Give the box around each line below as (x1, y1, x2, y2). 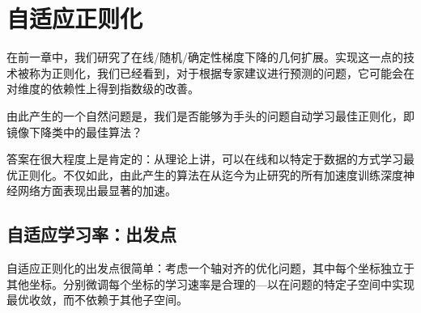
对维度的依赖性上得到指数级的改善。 (6, 80, 199, 97)
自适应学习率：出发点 (6, 222, 176, 247)
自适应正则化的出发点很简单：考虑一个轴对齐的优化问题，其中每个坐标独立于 (6, 260, 415, 277)
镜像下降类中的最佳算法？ (6, 123, 142, 140)
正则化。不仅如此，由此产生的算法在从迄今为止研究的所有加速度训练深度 (17, 166, 403, 183)
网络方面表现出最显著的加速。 (17, 182, 176, 199)
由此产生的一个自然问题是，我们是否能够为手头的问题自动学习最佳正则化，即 (6, 107, 415, 124)
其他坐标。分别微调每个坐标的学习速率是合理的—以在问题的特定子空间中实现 (6, 275, 415, 292)
